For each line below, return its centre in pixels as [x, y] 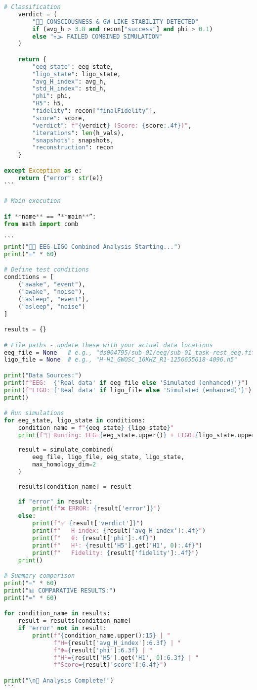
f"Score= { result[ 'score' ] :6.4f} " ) [110, 665]
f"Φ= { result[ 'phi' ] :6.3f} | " [103, 650]
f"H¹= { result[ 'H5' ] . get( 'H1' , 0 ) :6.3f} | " [126, 658]
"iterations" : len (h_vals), [78, 133]
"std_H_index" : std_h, [69, 89]
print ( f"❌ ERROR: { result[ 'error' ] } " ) [96, 509]
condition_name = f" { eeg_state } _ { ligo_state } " [96, 428]
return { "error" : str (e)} [61, 178]
